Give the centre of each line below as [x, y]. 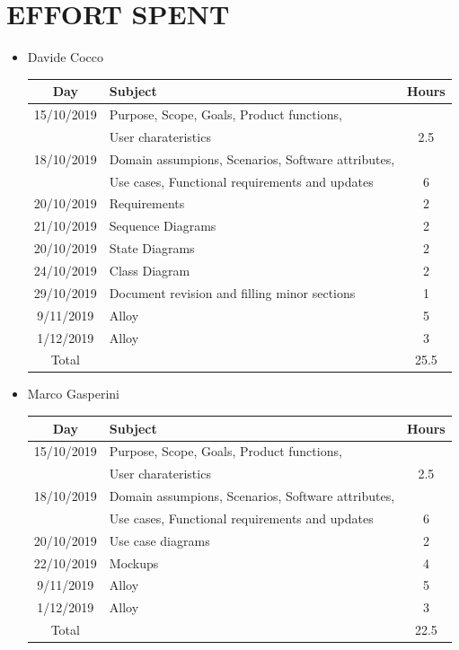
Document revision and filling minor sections [232, 292]
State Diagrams [152, 248]
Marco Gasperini [73, 394]
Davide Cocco [65, 57]
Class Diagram [150, 270]
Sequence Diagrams [163, 226]
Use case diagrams [159, 540]
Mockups [134, 562]
